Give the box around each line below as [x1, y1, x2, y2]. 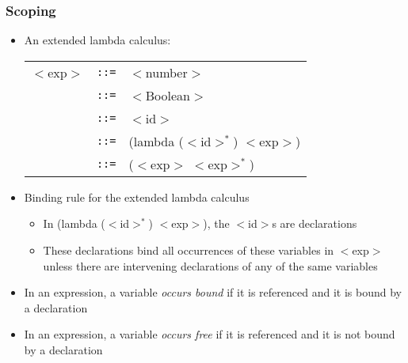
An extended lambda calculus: [24, 32, 171, 48]
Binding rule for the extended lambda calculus [24, 188, 250, 205]
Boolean [145, 85, 191, 104]
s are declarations [272, 215, 357, 232]
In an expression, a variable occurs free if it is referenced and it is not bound [24, 326, 395, 342]
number [145, 62, 188, 81]
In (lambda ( [43, 215, 105, 232]
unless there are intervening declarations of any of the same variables [43, 257, 378, 274]
